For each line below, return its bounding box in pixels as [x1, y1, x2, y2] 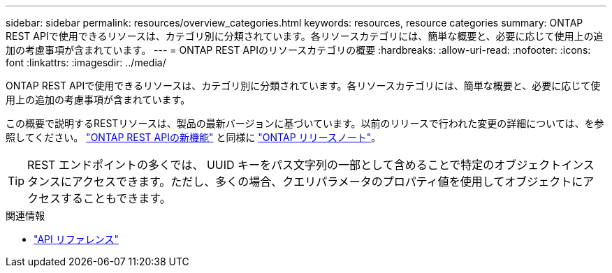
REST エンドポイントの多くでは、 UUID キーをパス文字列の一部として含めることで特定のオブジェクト [27, 158, 562, 172]
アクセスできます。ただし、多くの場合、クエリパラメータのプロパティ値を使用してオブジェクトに [71, 175, 583, 189]
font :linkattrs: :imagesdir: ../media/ [6, 57, 166, 68]
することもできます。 [61, 191, 171, 205]
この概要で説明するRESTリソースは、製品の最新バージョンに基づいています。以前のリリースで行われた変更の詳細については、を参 [6, 117, 604, 129]
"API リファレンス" [34, 233, 119, 245]
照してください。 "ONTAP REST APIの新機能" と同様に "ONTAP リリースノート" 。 [6, 131, 381, 143]
